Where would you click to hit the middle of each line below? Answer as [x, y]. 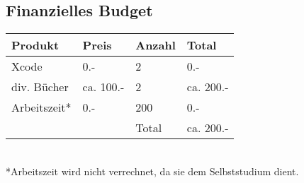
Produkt [35, 45]
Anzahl [156, 45]
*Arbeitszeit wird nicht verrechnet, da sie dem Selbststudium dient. [152, 171]
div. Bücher [40, 87]
